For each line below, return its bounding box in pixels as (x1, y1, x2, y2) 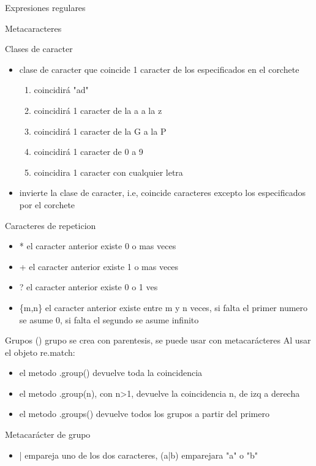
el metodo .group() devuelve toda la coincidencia (19, 366, 203, 379)
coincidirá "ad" (34, 83, 89, 96)
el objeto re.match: (5, 345, 75, 358)
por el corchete (19, 198, 75, 211)
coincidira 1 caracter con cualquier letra (34, 165, 183, 178)
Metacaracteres (5, 21, 62, 34)
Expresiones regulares (5, 1, 86, 13)
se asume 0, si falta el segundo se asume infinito (19, 313, 199, 326)
